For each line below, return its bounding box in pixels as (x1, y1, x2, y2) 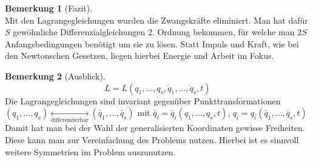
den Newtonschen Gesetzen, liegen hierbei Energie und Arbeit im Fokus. (5, 49, 274, 62)
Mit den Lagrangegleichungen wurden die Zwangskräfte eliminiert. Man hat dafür (5, 13, 308, 26)
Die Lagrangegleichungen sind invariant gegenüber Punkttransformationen (5, 94, 281, 107)
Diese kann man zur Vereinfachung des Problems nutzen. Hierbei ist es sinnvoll (5, 133, 299, 146)
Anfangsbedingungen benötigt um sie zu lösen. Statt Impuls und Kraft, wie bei (5, 37, 299, 50)
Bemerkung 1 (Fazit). (5, 2, 93, 14)
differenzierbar (51, 117, 89, 124)
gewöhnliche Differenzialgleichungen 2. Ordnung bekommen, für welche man (13, 25, 295, 38)
